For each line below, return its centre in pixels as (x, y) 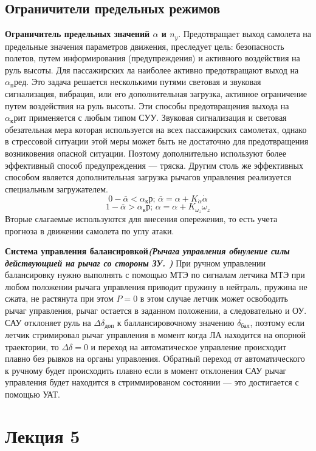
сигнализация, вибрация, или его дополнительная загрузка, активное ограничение (156, 94)
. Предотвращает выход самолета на (245, 34)
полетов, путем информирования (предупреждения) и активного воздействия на (153, 58)
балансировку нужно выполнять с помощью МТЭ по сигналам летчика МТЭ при (155, 275)
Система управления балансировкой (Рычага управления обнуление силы (147, 251)
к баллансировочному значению (176, 322)
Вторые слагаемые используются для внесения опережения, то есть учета (141, 218)
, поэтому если (277, 322)
